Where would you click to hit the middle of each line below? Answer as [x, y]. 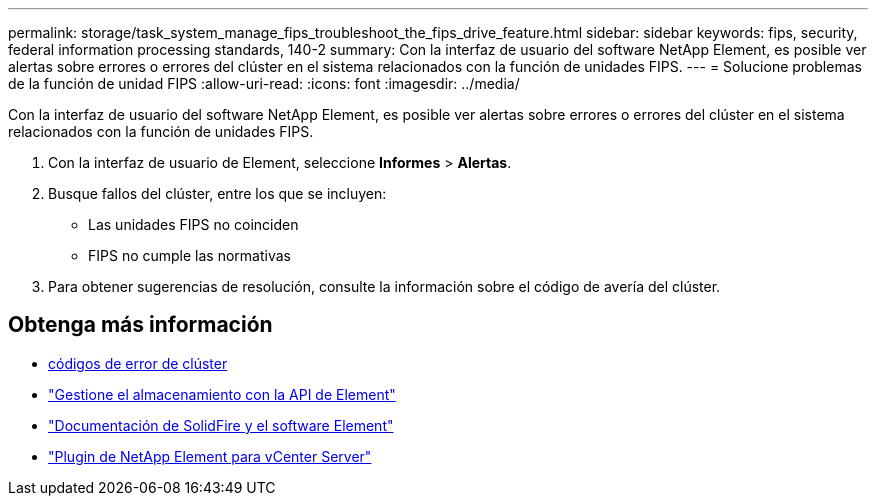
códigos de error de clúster [138, 363]
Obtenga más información [140, 325]
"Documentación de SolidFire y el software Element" [221, 425]
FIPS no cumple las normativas [189, 255]
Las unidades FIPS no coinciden [193, 224]
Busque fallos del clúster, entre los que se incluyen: [217, 193]
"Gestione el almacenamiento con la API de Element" [222, 394]
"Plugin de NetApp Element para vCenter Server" [210, 456]
